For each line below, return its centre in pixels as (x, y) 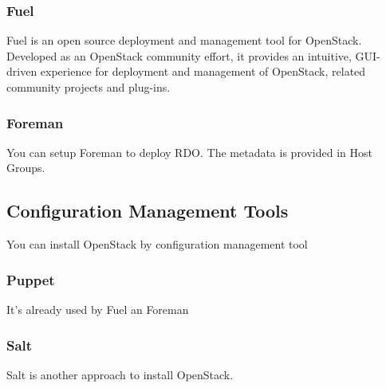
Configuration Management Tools (148, 211)
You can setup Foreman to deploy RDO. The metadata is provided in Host (190, 152)
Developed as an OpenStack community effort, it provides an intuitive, (179, 55)
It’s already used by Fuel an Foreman (98, 310)
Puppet (31, 279)
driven (22, 71)
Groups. (26, 168)
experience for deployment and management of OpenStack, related (203, 71)
